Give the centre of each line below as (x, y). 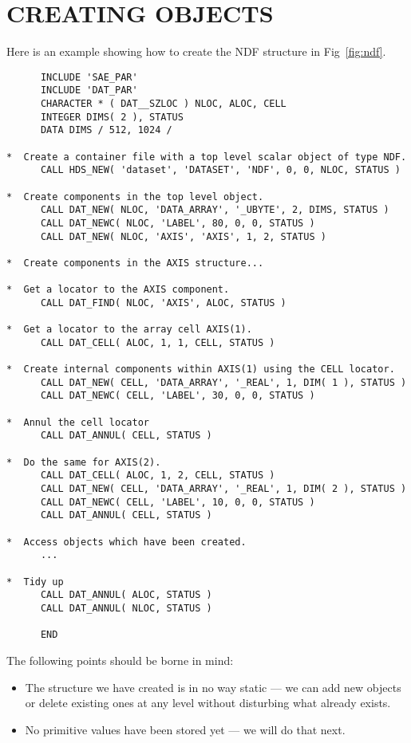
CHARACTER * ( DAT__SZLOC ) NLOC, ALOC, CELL (163, 104)
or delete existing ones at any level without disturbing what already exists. (208, 703)
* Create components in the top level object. (135, 197)
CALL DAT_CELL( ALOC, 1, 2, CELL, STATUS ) (158, 476)
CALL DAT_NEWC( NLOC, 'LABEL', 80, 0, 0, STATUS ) (178, 223)
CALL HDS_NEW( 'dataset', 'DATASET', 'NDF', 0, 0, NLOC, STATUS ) (220, 170)
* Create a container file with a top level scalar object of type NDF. (207, 157)
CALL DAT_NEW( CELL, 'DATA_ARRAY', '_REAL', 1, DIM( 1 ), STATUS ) (223, 382)
